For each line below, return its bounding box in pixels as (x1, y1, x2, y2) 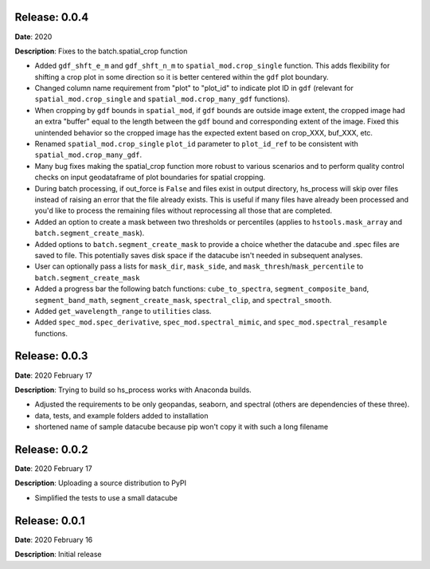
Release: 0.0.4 (14, 10, 89, 24)
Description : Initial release (14, 550, 102, 559)
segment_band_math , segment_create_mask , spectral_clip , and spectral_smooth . (34, 295, 332, 304)
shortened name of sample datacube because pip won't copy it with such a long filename (34, 422, 329, 432)
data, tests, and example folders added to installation (34, 410, 209, 420)
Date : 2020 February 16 (14, 535, 93, 544)
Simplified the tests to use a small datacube (34, 492, 178, 502)
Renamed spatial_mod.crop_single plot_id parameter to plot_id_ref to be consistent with (34, 139, 358, 149)
